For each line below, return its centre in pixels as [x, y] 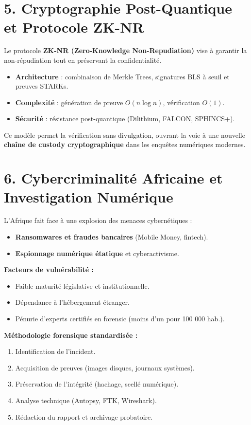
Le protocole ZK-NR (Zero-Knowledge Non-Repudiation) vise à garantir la [125, 50]
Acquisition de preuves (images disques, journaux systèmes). [105, 367]
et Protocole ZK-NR [74, 27]
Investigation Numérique [89, 197]
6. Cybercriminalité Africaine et [113, 178]
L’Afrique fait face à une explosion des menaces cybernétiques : [98, 220]
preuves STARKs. [42, 86]
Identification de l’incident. [55, 351]
